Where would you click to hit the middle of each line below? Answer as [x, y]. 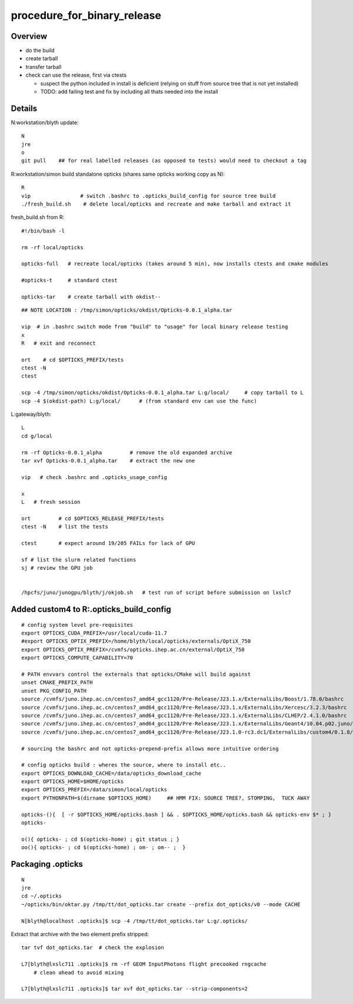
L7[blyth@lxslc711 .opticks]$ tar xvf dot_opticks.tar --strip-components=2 [135, 989]
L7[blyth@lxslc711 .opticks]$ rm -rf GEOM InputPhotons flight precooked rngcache [144, 964]
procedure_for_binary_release [86, 15]
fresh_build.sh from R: [38, 217]
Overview [29, 36]
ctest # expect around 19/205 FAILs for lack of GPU [108, 543]
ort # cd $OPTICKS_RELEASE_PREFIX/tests [93, 518]
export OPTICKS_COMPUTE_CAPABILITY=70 [77, 658]
